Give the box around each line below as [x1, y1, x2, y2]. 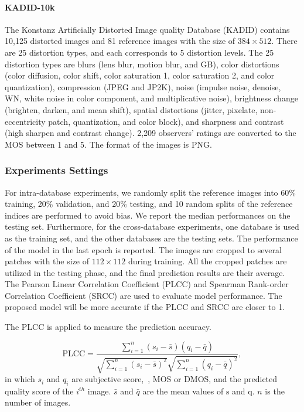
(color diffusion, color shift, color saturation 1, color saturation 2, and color [5, 69, 275, 81]
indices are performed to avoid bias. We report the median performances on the [5, 209, 291, 221]
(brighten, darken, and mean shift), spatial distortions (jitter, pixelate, [5, 103, 258, 115]
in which [5, 373, 35, 385]
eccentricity [5, 115, 46, 127]
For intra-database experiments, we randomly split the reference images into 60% [5, 186, 296, 198]
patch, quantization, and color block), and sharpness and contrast [48, 115, 284, 127]
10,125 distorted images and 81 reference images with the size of [5, 35, 235, 47]
